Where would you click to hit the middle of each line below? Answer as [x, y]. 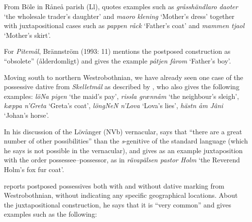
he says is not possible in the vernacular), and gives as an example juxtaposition [123, 150]
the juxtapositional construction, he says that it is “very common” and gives [118, 204]
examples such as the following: [50, 214]
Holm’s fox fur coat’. [34, 169]
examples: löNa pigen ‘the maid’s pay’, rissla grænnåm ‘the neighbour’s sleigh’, [122, 96]
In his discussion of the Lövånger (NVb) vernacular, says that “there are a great [123, 131]
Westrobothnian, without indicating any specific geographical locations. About [121, 195]
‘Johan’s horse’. [26, 115]
